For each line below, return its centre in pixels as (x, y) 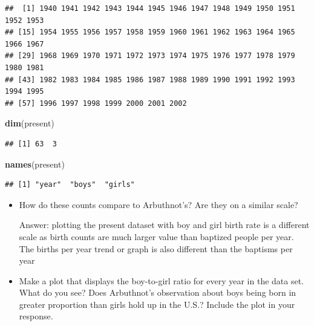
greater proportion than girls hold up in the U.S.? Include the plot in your (157, 304)
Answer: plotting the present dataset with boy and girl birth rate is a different (164, 225)
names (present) (35, 164)
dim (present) (30, 123)
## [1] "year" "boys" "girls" (70, 185)
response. (36, 316)
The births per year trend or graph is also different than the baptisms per (156, 248)
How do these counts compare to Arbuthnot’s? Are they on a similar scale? (159, 204)
